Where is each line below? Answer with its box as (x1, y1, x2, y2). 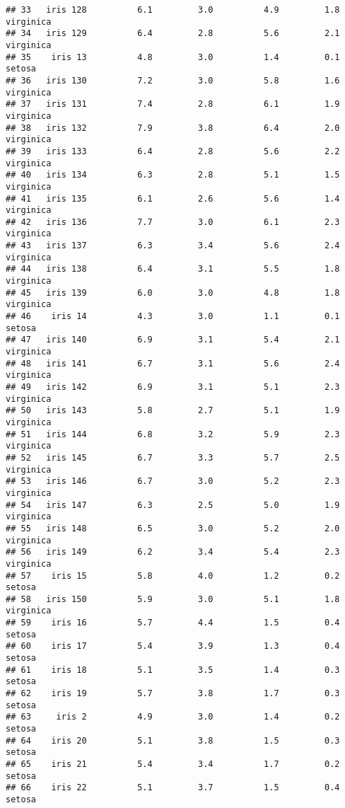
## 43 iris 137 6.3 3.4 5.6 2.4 (6, 241, 340, 251)
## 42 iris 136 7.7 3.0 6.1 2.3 (6, 217, 340, 227)
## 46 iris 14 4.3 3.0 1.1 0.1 (6, 311, 340, 322)
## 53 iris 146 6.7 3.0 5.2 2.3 (6, 476, 340, 487)
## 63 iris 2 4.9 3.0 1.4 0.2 (6, 712, 340, 722)
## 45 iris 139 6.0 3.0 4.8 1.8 (6, 287, 340, 298)
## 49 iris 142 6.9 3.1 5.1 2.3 (6, 382, 340, 392)
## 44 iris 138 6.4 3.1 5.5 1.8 (6, 264, 340, 275)
